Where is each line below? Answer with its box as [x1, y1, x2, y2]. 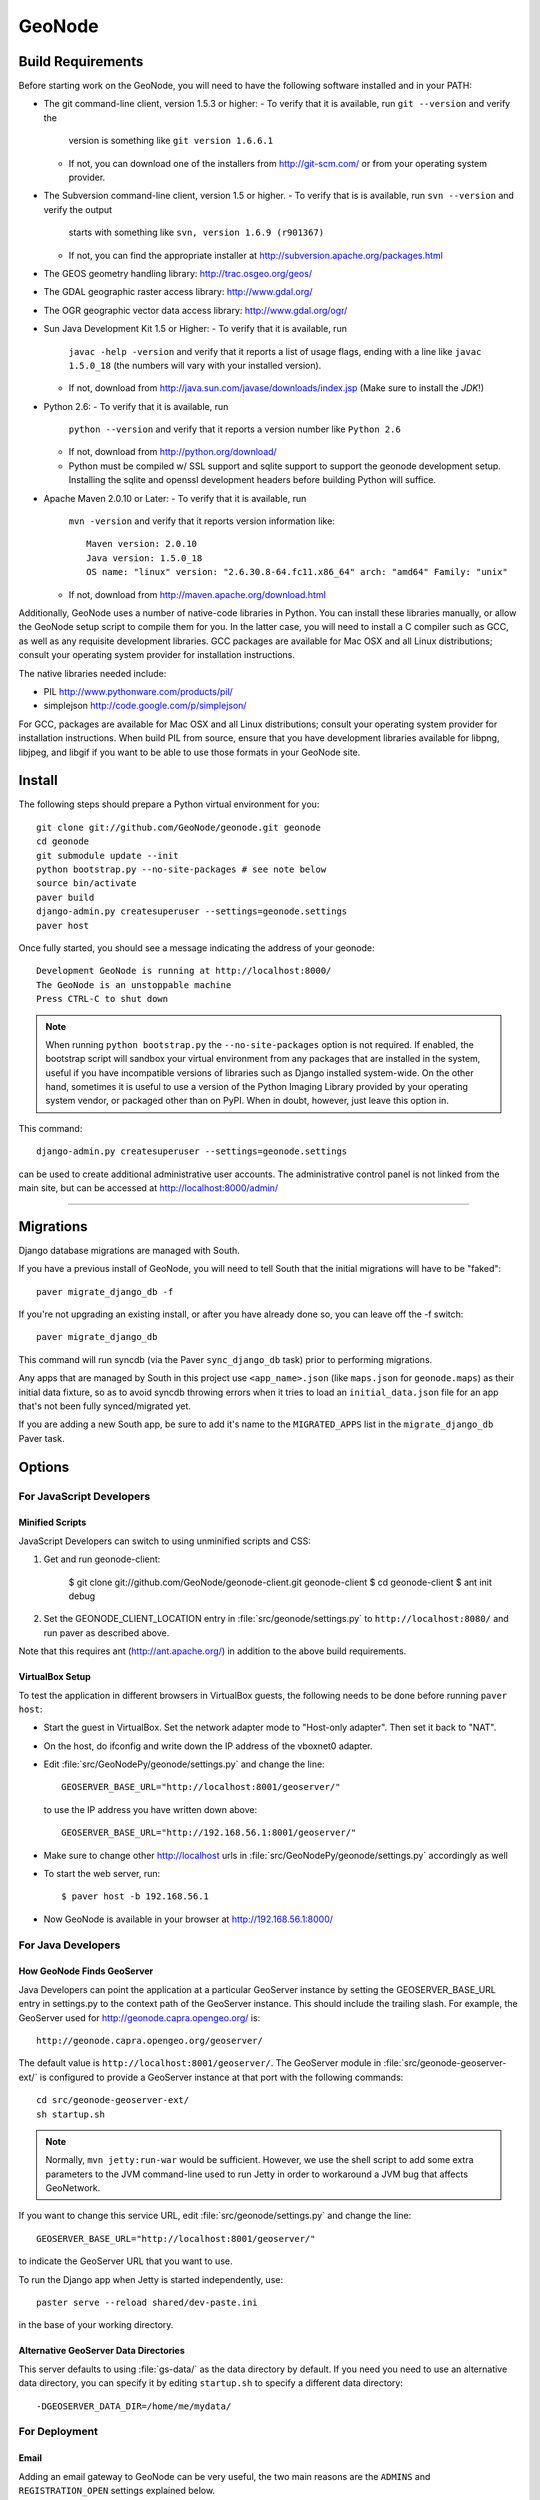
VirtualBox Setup [18, 1671, 92, 1683]
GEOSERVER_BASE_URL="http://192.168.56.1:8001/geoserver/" [61, 1827, 357, 1839]
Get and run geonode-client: [43, 1553, 161, 1565]
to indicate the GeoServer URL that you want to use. [18, 2255, 233, 2267]
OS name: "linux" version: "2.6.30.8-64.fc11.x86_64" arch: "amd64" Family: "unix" [86, 566, 509, 578]
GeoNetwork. [45, 2182, 101, 2194]
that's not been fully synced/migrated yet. [18, 1400, 192, 1412]
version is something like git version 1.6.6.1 [68, 135, 274, 147]
